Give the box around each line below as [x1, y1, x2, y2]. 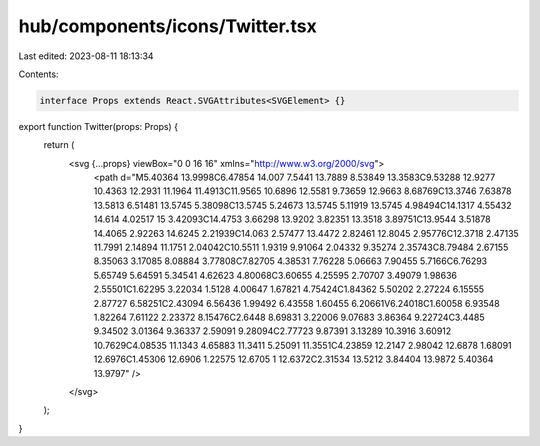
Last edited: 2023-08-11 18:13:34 [18, 50, 154, 62]
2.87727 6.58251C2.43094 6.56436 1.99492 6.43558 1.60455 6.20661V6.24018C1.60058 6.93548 [93, 297, 500, 309]
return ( [43, 139, 75, 151]
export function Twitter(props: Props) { [18, 120, 179, 132]
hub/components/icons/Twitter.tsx [18, 15, 317, 37]
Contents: [18, 68, 59, 80]
